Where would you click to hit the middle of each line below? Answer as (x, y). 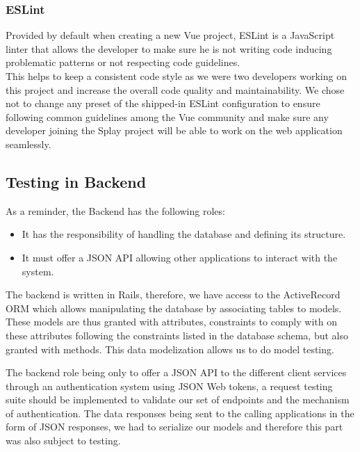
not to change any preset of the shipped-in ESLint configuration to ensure (163, 103)
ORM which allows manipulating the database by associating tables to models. (174, 308)
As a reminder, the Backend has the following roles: (115, 210)
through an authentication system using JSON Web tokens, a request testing (169, 386)
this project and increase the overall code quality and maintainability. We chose (175, 89)
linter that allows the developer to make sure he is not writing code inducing (169, 48)
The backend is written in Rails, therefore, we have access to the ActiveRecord (173, 294)
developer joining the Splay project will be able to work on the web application (174, 130)
